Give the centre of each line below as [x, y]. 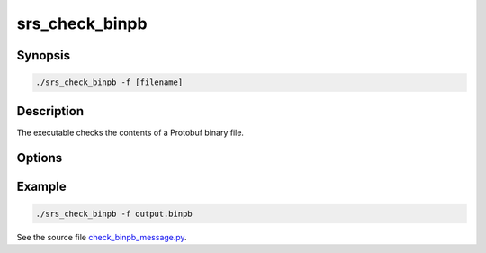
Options [40, 158]
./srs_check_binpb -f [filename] [109, 82]
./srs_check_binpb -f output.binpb [114, 213]
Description [50, 111]
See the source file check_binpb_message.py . [102, 237]
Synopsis [44, 55]
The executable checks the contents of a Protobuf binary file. [130, 132]
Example [41, 187]
